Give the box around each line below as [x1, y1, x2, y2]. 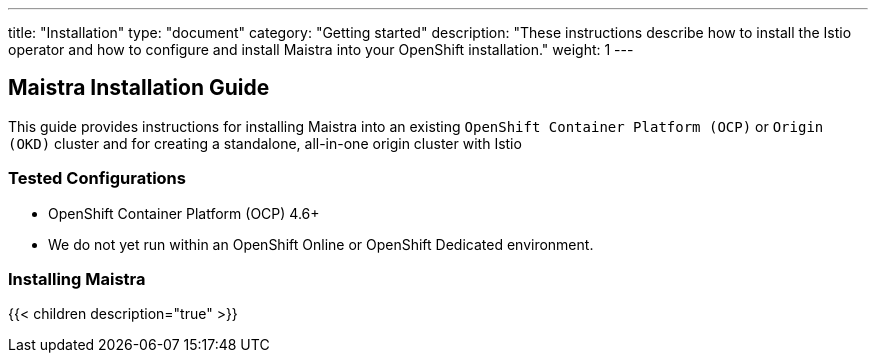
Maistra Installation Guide [8, 75, 270, 101]
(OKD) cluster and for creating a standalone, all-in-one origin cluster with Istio [8, 134, 522, 152]
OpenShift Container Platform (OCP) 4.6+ [48, 204, 320, 222]
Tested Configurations [8, 168, 186, 189]
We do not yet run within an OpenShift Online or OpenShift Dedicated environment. [48, 235, 594, 253]
